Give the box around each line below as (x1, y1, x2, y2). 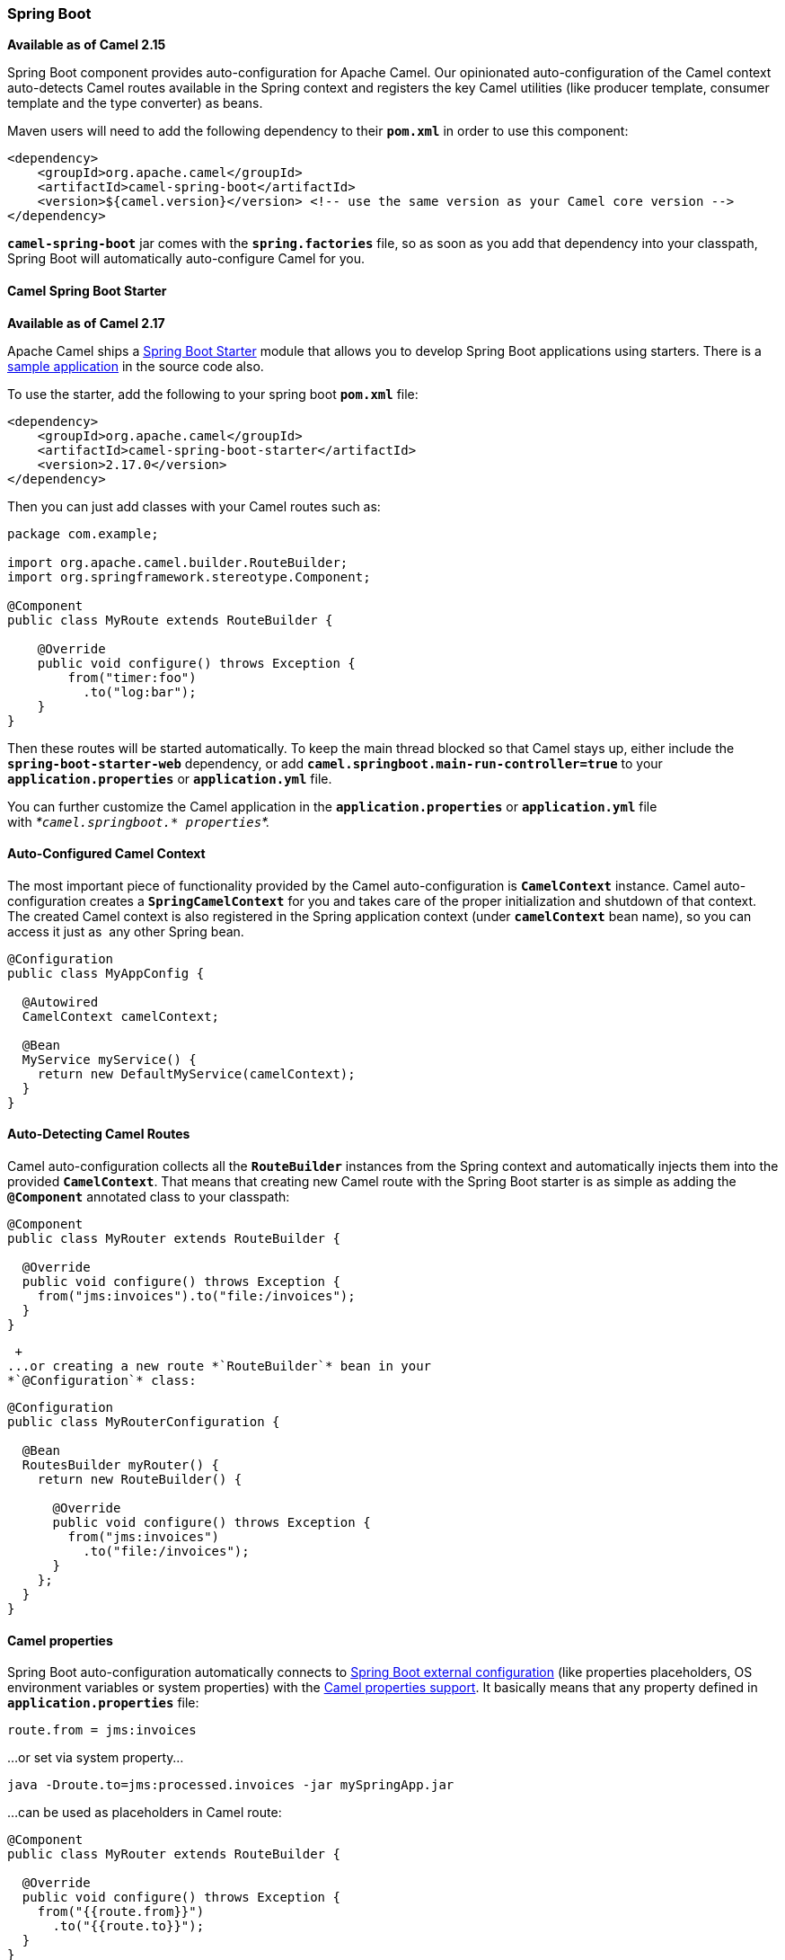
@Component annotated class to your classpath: (7, 1189, 290, 1205)
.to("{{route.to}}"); (52, 1919, 205, 1934)
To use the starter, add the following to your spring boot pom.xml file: (7, 386, 419, 402)
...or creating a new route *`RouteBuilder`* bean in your (7, 1359, 432, 1374)
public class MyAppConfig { (7, 965, 205, 980)
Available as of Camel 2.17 (7, 315, 165, 331)
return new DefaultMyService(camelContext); (37, 1066, 356, 1081)
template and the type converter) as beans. (7, 95, 263, 111)
